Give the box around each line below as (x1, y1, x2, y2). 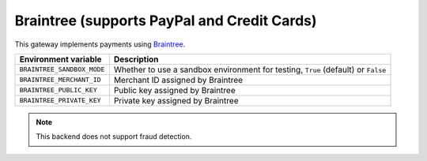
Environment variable (19, 54, 102, 65)
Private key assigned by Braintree (113, 95, 239, 106)
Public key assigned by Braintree (113, 84, 236, 95)
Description (113, 54, 159, 65)
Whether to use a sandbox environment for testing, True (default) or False (113, 64, 387, 75)
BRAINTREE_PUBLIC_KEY (19, 86, 98, 95)
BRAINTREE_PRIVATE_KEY (19, 96, 102, 105)
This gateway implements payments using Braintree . (14, 39, 186, 49)
